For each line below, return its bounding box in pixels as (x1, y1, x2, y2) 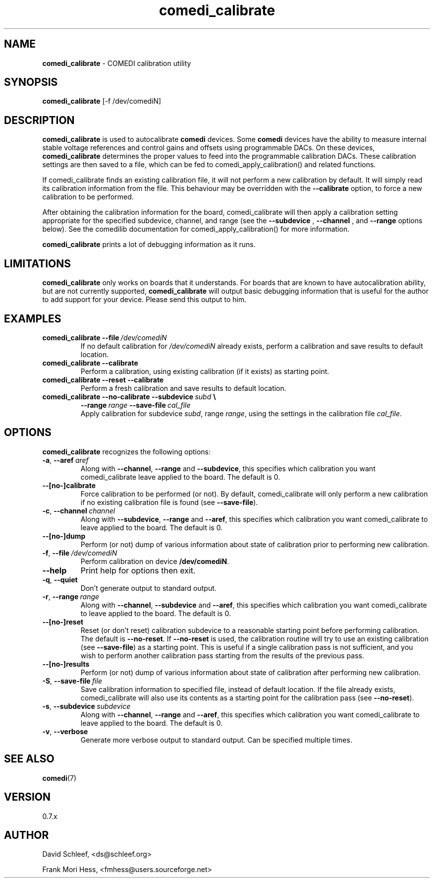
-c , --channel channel (42, 506, 115, 515)
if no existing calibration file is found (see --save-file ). (80, 498, 258, 506)
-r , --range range (42, 592, 100, 601)
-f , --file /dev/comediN (42, 548, 117, 557)
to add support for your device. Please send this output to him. (42, 295, 247, 304)
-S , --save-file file (42, 676, 102, 685)
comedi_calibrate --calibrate (42, 358, 138, 367)
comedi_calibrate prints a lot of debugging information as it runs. (42, 240, 256, 249)
